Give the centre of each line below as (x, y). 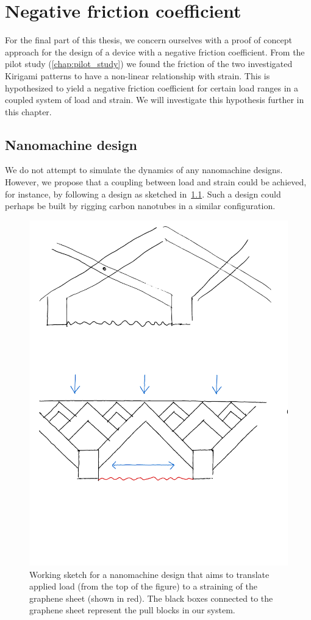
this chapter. (28, 111)
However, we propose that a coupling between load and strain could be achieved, (156, 182)
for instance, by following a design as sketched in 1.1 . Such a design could (143, 194)
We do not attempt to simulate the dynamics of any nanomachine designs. (144, 170)
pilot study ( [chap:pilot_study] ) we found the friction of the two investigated (149, 64)
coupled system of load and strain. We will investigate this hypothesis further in (155, 100)
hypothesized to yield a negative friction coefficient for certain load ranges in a (152, 87)
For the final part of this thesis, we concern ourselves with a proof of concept (148, 40)
